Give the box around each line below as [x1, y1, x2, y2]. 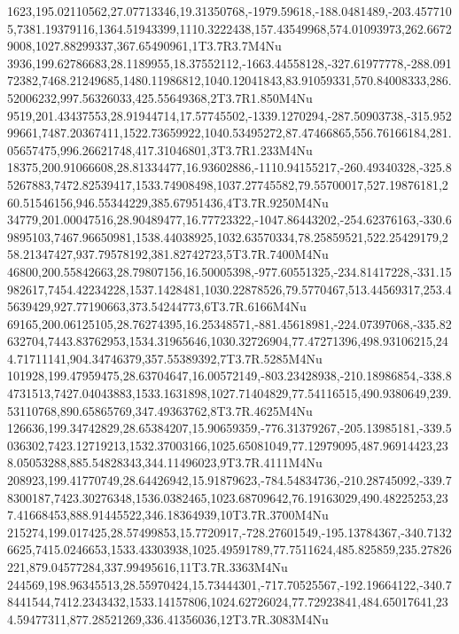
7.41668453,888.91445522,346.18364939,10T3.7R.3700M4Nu [7, 505, 329, 524]
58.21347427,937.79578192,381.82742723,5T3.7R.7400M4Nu [7, 245, 329, 263]
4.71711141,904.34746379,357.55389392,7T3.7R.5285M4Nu [7, 348, 323, 367]
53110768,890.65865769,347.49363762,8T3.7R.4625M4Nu [7, 401, 313, 419]
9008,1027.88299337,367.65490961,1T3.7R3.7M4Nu [7, 36, 282, 55]
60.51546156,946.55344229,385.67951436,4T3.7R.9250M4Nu [7, 192, 329, 211]
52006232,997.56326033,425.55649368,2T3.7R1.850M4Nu [7, 88, 313, 106]
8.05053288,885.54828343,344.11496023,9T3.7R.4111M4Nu [7, 453, 323, 472]
